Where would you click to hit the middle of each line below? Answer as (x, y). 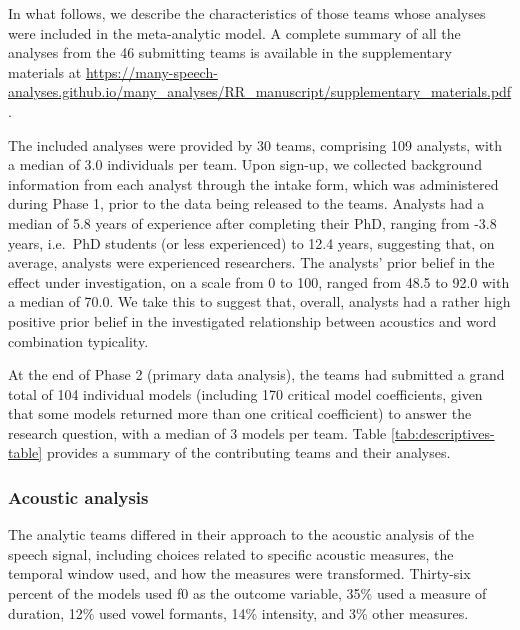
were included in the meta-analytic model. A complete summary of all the (234, 32)
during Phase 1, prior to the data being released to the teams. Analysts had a (246, 203)
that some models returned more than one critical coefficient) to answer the (240, 413)
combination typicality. (78, 340)
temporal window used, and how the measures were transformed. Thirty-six (239, 573)
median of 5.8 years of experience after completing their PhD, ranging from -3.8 (252, 222)
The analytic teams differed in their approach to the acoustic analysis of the (241, 534)
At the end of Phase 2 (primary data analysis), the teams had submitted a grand (256, 374)
